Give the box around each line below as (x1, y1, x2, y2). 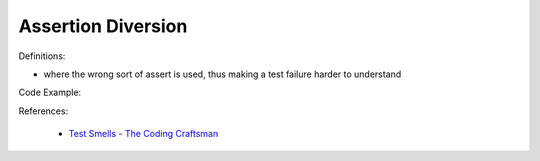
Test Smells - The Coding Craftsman (68, 128, 219, 140)
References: (18, 105, 69, 117)
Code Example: (18, 86, 82, 99)
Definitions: (18, 50, 66, 62)
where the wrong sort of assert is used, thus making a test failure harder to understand (43, 68, 402, 80)
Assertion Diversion (18, 15, 188, 37)
